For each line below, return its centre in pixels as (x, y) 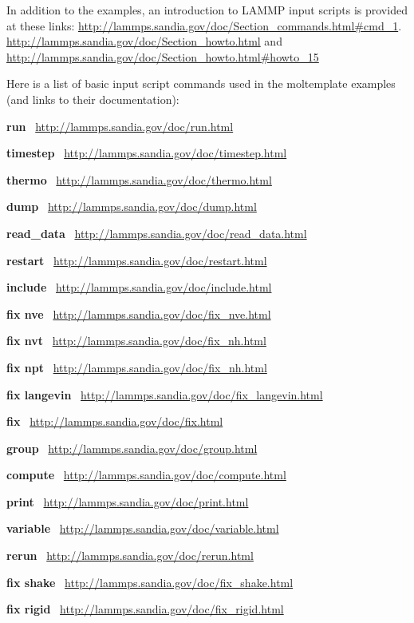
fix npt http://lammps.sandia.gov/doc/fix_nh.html (137, 367)
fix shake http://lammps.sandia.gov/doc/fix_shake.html (150, 582)
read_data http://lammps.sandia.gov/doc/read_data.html (157, 233)
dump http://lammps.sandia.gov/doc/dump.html (132, 206)
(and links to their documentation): (93, 99)
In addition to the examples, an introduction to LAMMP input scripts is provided (207, 10)
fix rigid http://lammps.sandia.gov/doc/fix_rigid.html (145, 609)
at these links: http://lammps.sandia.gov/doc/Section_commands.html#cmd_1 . (204, 25)
